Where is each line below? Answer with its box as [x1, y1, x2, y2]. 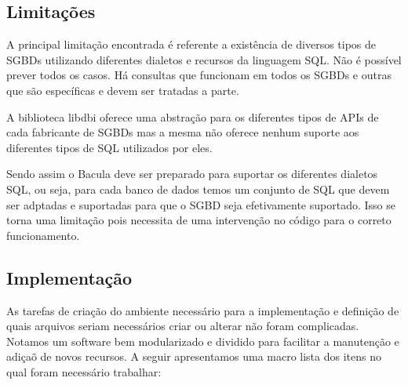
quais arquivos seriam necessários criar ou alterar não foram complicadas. [6, 318, 359, 334]
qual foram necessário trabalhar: [6, 363, 162, 380]
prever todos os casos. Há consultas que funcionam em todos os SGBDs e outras [6, 67, 392, 83]
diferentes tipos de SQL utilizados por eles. [6, 139, 213, 155]
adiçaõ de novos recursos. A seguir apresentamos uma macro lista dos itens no [6, 348, 381, 365]
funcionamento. [6, 227, 80, 243]
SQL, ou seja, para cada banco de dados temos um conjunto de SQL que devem [6, 180, 390, 197]
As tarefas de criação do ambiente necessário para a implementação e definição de [6, 302, 399, 318]
